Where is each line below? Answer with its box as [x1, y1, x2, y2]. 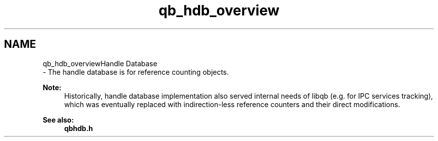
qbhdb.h [64, 124, 93, 133]
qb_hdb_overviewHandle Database [42, 59, 157, 68]
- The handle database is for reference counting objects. [42, 67, 229, 76]
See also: [42, 115, 74, 124]
